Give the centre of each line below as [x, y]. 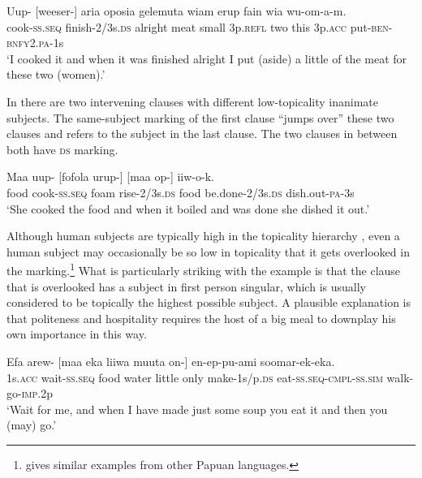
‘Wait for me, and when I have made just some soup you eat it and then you [197, 409]
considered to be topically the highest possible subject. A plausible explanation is [209, 302]
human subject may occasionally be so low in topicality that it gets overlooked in [208, 251]
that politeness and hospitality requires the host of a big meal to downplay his [201, 318]
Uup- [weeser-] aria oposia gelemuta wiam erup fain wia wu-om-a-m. [177, 11]
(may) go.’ [32, 425]
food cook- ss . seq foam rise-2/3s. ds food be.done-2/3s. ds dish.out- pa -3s [181, 192]
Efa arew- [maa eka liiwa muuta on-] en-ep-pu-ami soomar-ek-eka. [171, 361]
